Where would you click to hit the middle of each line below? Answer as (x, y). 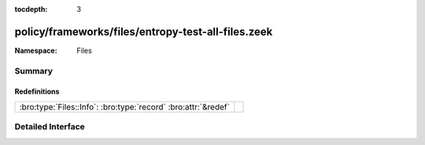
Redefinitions (37, 91)
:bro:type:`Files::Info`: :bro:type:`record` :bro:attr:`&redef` (124, 106)
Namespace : (36, 50)
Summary (34, 71)
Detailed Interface (50, 127)
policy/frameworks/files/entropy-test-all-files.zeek (144, 32)
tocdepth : (31, 9)
